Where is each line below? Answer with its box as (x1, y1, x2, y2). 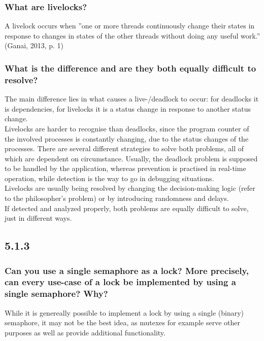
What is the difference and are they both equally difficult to (5, 61, 256, 74)
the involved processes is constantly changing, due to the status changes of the (5, 133, 249, 144)
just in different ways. (5, 213, 72, 223)
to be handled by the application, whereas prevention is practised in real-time (5, 163, 246, 174)
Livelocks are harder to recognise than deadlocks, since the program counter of (5, 123, 249, 133)
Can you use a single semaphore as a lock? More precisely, (5, 264, 249, 277)
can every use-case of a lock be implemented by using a (5, 276, 236, 288)
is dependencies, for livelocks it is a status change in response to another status (5, 103, 251, 114)
